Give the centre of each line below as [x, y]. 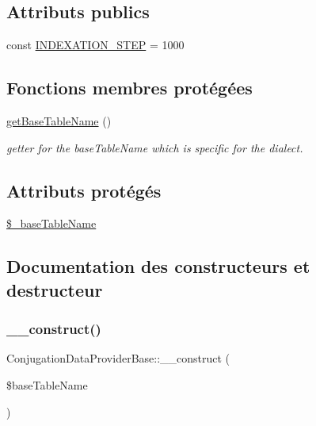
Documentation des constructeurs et [158, 266]
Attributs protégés [84, 190]
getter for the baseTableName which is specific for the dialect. [155, 147]
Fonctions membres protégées [129, 88]
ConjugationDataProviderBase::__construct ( [118, 358]
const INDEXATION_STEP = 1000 [95, 45]
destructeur [55, 289]
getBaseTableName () [59, 121]
